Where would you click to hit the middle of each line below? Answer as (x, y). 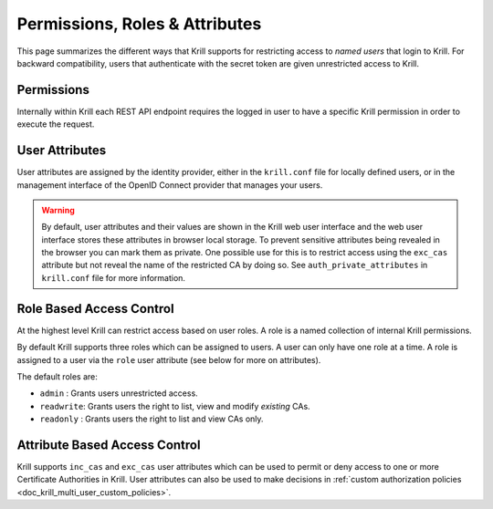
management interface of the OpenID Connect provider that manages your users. (170, 185)
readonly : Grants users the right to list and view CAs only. (152, 419)
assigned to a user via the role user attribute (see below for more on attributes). (169, 359)
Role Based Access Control (95, 309)
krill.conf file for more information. (114, 277)
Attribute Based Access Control (109, 445)
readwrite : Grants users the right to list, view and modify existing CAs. (175, 406)
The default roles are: (57, 376)
